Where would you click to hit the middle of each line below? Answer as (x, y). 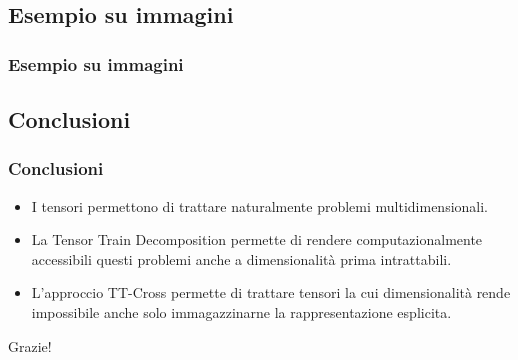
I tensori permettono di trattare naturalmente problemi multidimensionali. (259, 205)
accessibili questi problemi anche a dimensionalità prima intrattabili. (241, 258)
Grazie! (30, 345)
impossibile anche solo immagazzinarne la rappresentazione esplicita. (241, 312)
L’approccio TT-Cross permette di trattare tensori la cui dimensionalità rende (271, 292)
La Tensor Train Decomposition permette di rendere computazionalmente (257, 239)
